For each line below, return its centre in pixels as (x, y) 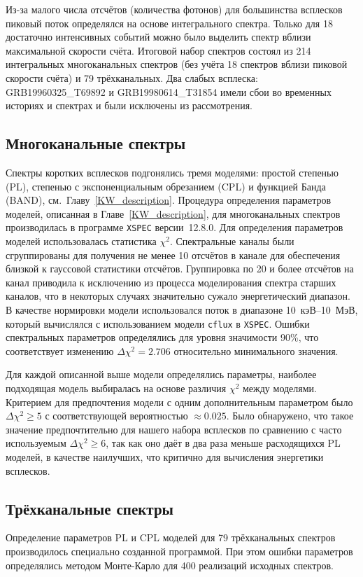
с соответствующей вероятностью (116, 416)
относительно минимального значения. (256, 350)
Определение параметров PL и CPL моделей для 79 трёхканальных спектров (171, 537)
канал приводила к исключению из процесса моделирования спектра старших (171, 282)
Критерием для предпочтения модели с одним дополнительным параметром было (179, 402)
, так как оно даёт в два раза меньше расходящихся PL (223, 443)
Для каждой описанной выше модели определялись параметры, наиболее (161, 374)
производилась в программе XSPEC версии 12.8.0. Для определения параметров (175, 227)
